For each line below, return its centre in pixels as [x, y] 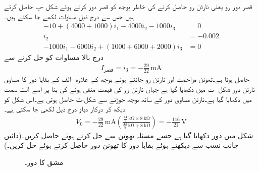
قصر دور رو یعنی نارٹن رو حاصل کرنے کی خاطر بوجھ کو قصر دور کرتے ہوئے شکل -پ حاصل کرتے [128, 6]
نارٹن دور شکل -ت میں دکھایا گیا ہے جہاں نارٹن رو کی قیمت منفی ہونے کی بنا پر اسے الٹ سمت [129, 89]
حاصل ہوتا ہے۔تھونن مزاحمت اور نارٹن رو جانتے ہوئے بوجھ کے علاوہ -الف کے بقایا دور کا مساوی [127, 79]
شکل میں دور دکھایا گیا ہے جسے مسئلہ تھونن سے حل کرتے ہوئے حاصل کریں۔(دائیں [129, 135]
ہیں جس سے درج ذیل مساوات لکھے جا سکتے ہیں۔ [69, 16]
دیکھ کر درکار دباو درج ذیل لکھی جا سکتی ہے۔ [65, 109]
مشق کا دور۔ [44, 162]
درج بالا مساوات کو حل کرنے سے [54, 57]
